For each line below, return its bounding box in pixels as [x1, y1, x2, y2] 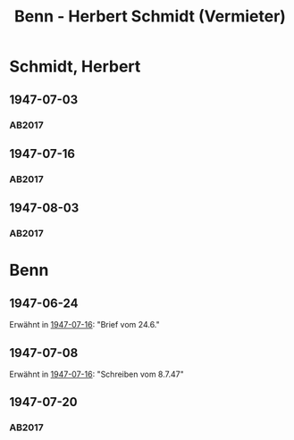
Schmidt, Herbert [9, 56, 141, 77]
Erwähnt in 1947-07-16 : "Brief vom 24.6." [9, 320, 160, 330]
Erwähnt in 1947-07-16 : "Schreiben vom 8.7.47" [9, 369, 185, 379]
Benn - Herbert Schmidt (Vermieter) [14, 6, 286, 27]
